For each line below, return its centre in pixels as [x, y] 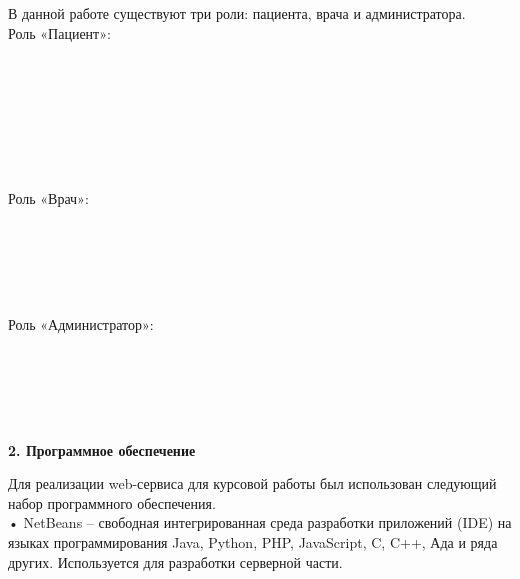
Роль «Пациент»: [59, 32]
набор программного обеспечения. [112, 502]
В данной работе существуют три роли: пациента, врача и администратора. [237, 13]
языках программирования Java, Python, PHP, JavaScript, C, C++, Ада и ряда [253, 542]
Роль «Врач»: [48, 197]
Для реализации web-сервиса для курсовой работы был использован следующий [252, 483]
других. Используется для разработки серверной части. [175, 561]
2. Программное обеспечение [102, 449]
